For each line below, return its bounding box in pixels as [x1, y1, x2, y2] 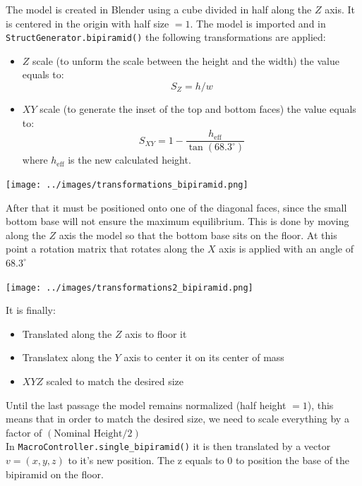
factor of [6, 425, 42, 439]
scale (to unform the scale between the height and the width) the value [32, 53, 339, 68]
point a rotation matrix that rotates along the [6, 241, 205, 256]
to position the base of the [235, 452, 350, 467]
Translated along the [22, 326, 112, 341]
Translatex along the [22, 350, 111, 365]
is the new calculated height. [68, 152, 191, 167]
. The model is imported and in [190, 16, 326, 30]
